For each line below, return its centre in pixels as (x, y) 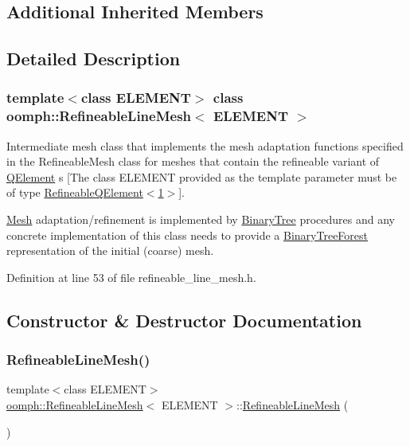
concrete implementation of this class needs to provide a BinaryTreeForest (187, 235)
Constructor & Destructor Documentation (184, 320)
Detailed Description (94, 59)
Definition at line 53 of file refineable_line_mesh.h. (131, 277)
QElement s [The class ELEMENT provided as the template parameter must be (202, 176)
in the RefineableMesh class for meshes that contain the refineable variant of (193, 161)
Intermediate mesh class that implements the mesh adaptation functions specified (205, 145)
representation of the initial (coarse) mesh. (110, 250)
